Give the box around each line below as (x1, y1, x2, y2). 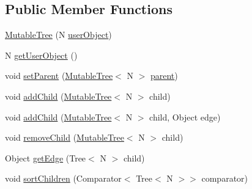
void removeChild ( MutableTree (5, 131, 124, 144)
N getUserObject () (5, 48, 78, 61)
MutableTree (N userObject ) (5, 28, 112, 41)
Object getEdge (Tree (5, 151, 86, 164)
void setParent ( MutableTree (5, 69, 113, 82)
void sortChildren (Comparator (5, 172, 122, 185)
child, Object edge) (149, 110, 221, 123)
